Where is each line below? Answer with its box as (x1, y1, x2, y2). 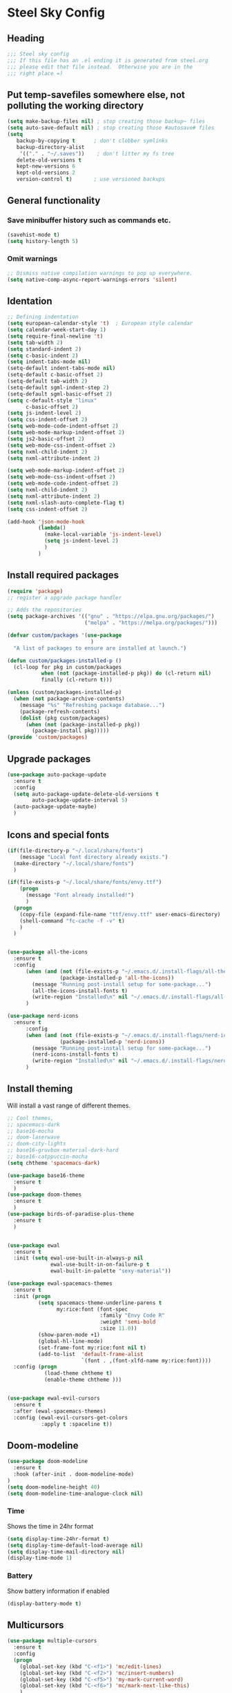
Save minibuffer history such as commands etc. (7, 215, 171, 225)
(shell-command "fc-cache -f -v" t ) (19, 917, 126, 925)
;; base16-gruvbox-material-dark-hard (7, 1147, 119, 1154)
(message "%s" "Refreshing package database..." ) (19, 702, 166, 708)
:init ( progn (13, 1293, 51, 1299)
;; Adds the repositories (7, 606, 81, 614)
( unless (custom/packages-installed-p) (7, 689, 122, 696)
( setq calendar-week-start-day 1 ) (7, 327, 107, 333)
